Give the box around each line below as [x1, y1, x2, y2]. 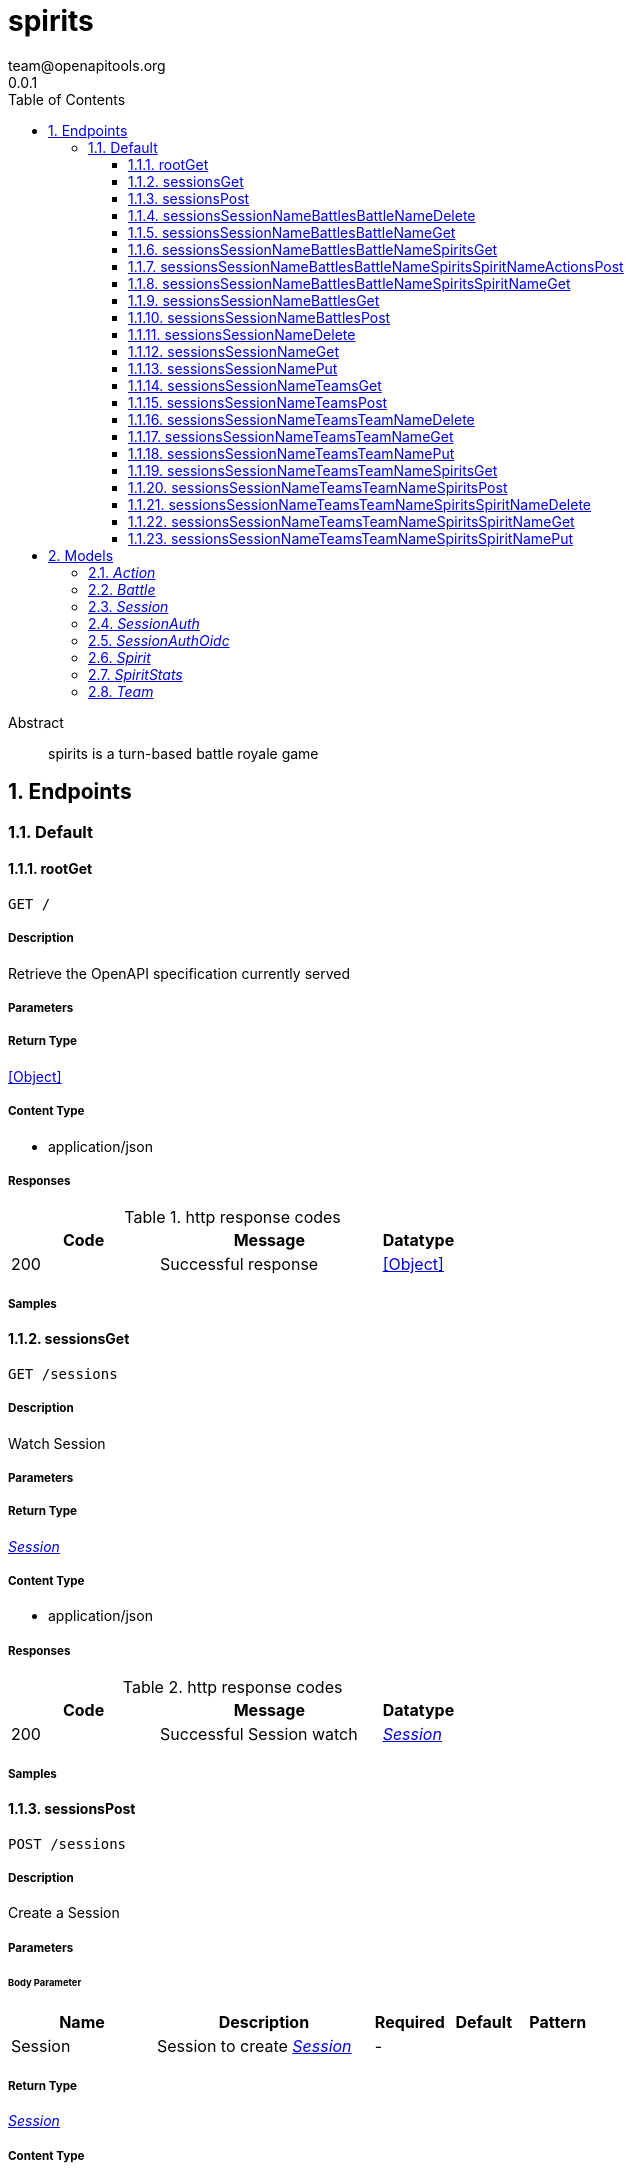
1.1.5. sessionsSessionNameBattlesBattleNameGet [128, 223, 456, 241]
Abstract [8, 713, 64, 731]
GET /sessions [8, 1365, 118, 1382]
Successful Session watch [160, 1724, 358, 1745]
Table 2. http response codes [122, 1677, 343, 1698]
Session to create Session [156, 2036, 352, 2057]
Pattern [529, 2012, 587, 2033]
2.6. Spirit [88, 648, 151, 666]
